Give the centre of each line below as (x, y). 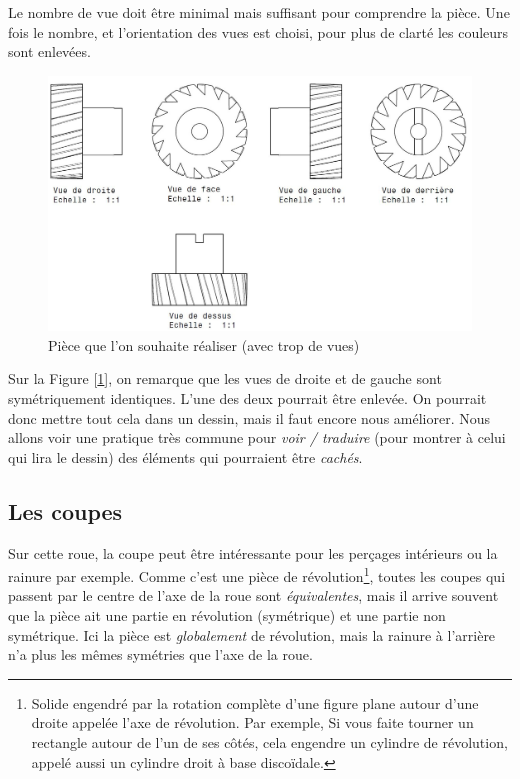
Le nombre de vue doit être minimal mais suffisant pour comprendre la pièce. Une (259, 12)
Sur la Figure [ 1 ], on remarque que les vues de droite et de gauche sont (225, 378)
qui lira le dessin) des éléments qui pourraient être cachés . (185, 456)
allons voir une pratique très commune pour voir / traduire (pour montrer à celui (257, 437)
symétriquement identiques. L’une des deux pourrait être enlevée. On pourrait (247, 398)
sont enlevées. (49, 51)
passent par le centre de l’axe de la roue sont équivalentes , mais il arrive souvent (253, 595)
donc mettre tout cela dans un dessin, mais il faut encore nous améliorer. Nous (249, 417)
